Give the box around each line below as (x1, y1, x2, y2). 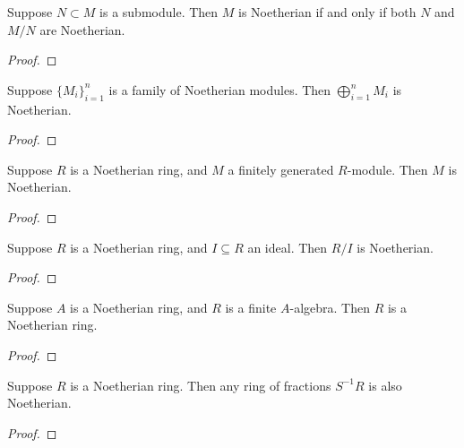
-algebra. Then (289, 297, 370, 316)
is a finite (225, 297, 277, 316)
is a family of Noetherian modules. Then (108, 80, 331, 99)
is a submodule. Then (99, 3, 219, 21)
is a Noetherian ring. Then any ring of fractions (70, 375, 331, 394)
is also (368, 375, 402, 394)
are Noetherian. (39, 20, 125, 39)
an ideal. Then (247, 237, 328, 256)
